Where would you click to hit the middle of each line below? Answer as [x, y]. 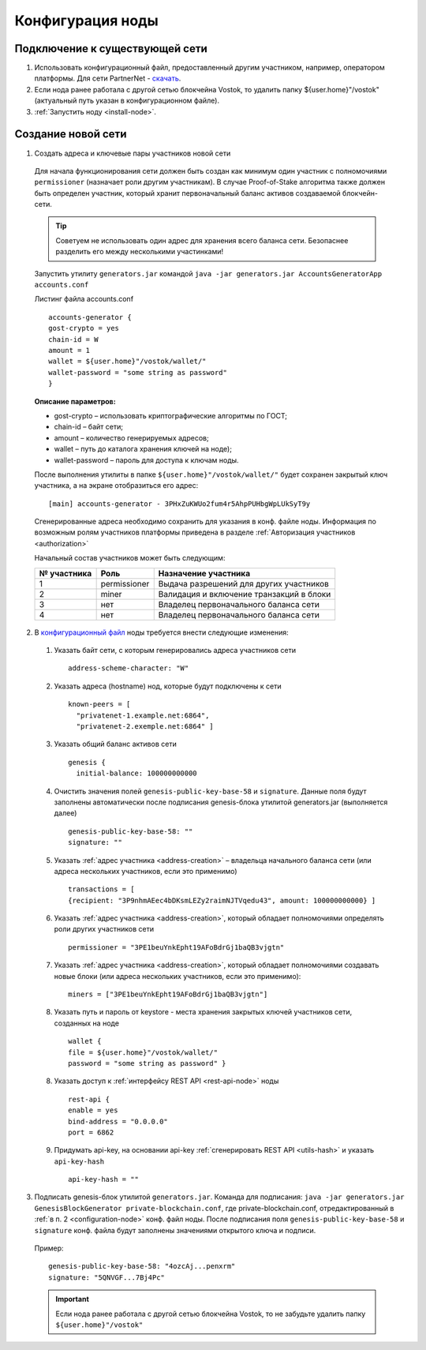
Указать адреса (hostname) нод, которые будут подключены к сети [168, 686]
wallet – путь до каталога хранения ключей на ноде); [143, 449]
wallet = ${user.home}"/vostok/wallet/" [127, 362]
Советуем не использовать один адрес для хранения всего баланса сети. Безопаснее [202, 240]
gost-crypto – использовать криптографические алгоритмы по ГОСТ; [171, 415]
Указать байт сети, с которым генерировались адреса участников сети [175, 651]
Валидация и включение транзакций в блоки [245, 594]
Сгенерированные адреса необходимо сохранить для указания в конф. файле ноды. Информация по [205, 522]
